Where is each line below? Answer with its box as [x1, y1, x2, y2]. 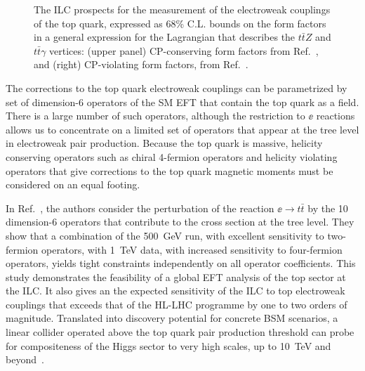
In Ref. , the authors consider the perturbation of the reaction [6, 200, 274, 215]
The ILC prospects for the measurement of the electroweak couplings [34, 2, 331, 16]
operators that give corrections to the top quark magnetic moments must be [6, 163, 333, 178]
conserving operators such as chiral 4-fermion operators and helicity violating [6, 149, 338, 164]
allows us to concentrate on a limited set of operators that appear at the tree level [6, 122, 359, 136]
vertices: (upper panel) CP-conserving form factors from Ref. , [49, 43, 319, 58]
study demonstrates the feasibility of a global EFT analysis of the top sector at [6, 269, 346, 284]
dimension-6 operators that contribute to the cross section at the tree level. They [6, 214, 354, 229]
